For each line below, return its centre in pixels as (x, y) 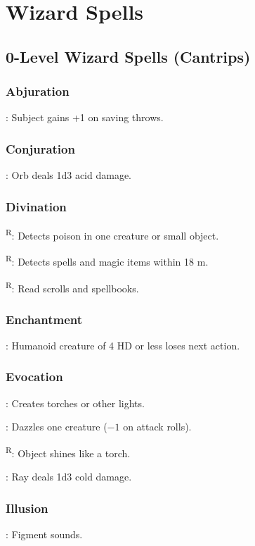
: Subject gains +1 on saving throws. (85, 117)
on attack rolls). (157, 427)
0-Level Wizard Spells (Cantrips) (128, 56)
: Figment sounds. (44, 534)
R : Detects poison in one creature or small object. (112, 234)
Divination (36, 206)
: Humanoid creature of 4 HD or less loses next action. (123, 345)
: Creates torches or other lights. (75, 403)
